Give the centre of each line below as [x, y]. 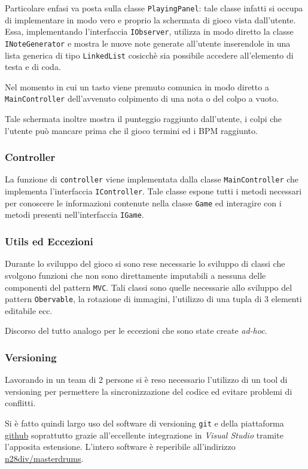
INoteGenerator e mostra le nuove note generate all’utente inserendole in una [148, 43]
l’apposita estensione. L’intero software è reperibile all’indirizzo [120, 447]
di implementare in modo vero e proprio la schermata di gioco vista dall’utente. [150, 19]
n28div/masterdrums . [44, 458]
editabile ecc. [29, 310]
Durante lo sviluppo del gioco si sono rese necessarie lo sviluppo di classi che [145, 264]
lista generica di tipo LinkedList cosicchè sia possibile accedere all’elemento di [149, 55]
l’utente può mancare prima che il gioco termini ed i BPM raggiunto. [131, 130]
